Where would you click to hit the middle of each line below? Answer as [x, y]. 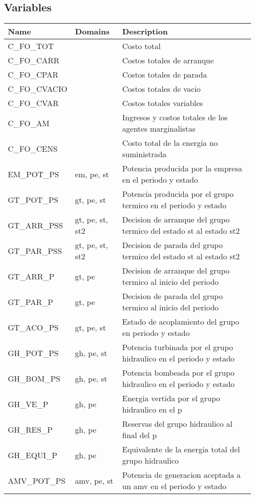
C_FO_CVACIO [38, 89]
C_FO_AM [29, 123]
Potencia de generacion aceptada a [181, 475]
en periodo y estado [156, 333]
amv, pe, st [94, 480]
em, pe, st [92, 174]
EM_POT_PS [34, 174]
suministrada [144, 154]
